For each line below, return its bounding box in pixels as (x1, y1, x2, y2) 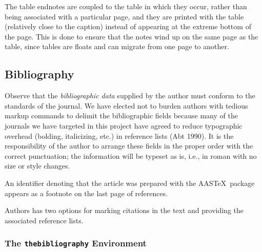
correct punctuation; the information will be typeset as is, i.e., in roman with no (5, 150, 257, 161)
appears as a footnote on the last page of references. (5, 187, 168, 198)
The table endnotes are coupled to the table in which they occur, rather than (5, 1, 247, 11)
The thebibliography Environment (5, 237, 147, 249)
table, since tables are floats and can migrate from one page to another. (5, 41, 229, 52)
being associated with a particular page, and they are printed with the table (5, 11, 244, 22)
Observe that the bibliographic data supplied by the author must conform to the (5, 90, 255, 101)
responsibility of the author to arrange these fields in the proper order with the (5, 140, 253, 151)
